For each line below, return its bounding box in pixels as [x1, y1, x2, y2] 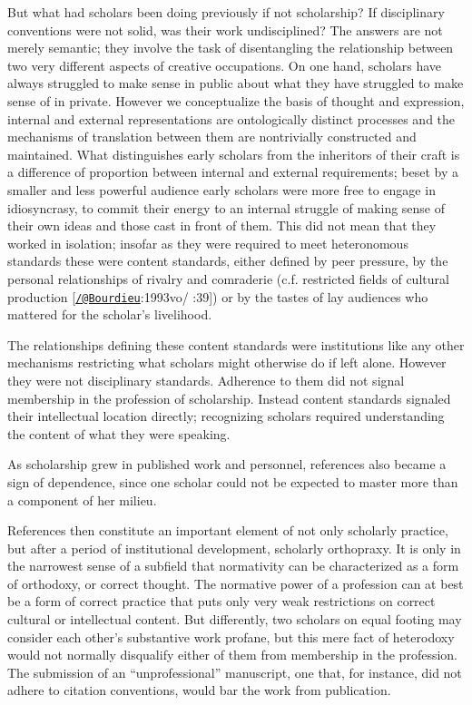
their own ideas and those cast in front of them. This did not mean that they [7, 216, 437, 235]
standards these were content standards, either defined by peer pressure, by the [7, 251, 448, 270]
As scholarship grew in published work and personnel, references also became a [7, 455, 447, 474]
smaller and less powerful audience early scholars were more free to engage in [7, 180, 436, 199]
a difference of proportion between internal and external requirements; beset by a [7, 162, 459, 181]
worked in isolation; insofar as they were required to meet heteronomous [7, 233, 408, 252]
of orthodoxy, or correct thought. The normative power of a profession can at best [7, 573, 464, 592]
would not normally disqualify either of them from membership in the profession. [7, 645, 457, 664]
